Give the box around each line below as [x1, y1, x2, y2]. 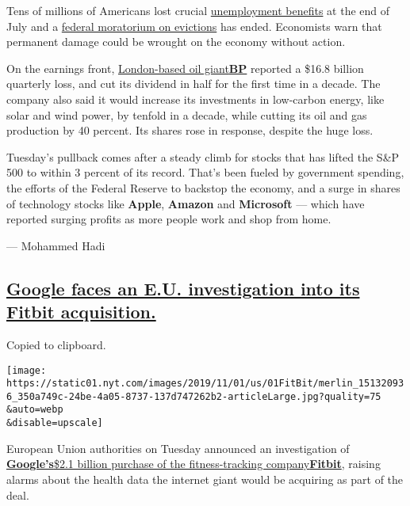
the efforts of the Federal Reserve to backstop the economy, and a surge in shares [6, 179, 400, 196]
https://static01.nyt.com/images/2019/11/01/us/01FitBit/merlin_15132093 [6, 378, 404, 390]
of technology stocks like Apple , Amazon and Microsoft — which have [6, 195, 365, 211]
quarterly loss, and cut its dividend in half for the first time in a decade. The [6, 75, 381, 92]
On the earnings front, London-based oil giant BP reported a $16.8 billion [6, 59, 364, 76]
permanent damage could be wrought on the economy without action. [6, 33, 346, 50]
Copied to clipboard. [6, 336, 106, 352]
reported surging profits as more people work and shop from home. [6, 211, 331, 227]
